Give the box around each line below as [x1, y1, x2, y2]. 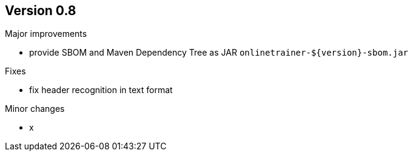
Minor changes [5, 103, 65, 114]
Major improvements [5, 28, 87, 39]
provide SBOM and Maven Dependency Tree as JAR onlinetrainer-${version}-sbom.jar [29, 47, 409, 58]
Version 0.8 [5, 3, 76, 18]
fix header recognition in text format [29, 85, 173, 96]
